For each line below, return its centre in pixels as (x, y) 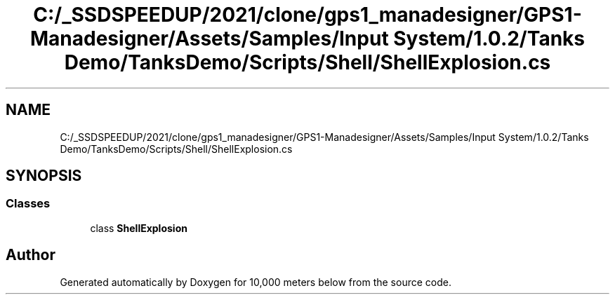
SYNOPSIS (44, 176)
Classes (28, 204)
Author (31, 255)
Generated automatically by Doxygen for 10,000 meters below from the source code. (256, 282)
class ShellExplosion (139, 228)
